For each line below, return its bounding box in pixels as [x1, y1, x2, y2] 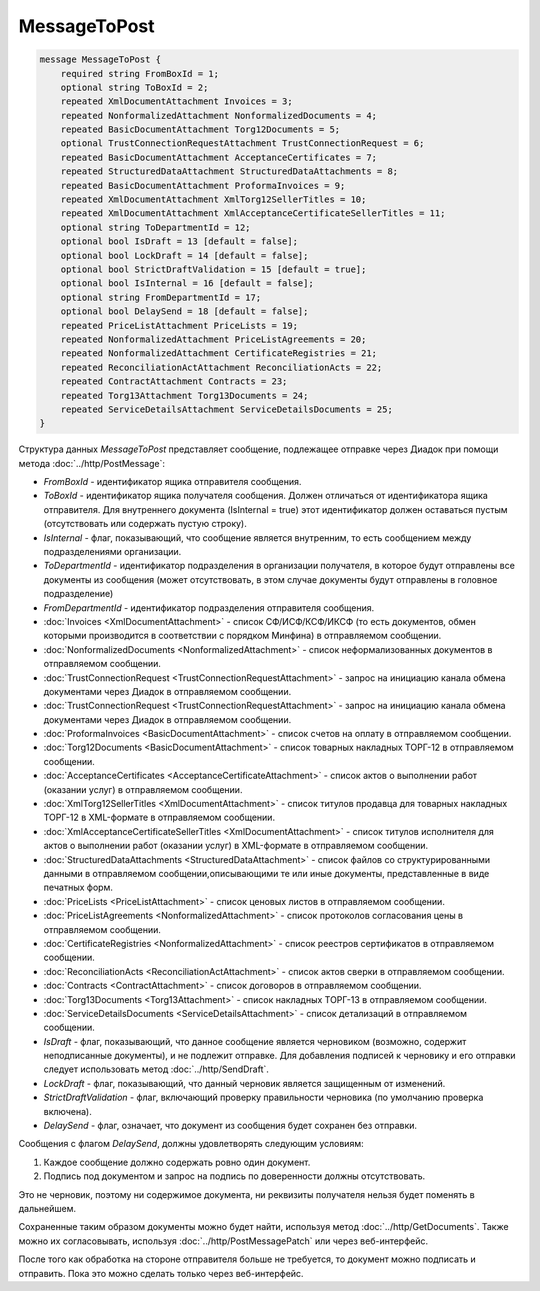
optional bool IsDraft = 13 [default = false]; [60, 236, 299, 247]
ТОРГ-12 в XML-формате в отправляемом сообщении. [43, 811, 275, 824]
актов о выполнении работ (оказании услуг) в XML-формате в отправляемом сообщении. [43, 840, 429, 852]
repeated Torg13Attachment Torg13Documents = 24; [60, 390, 309, 401]
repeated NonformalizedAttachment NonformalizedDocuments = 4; [60, 110, 378, 121]
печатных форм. [43, 881, 114, 894]
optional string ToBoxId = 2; [60, 81, 209, 93]
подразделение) [43, 588, 114, 600]
